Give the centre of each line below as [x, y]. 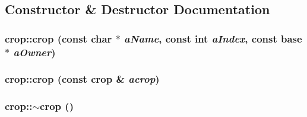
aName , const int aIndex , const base [213, 38]
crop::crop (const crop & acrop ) [82, 79]
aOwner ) [34, 52]
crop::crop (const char [58, 38]
